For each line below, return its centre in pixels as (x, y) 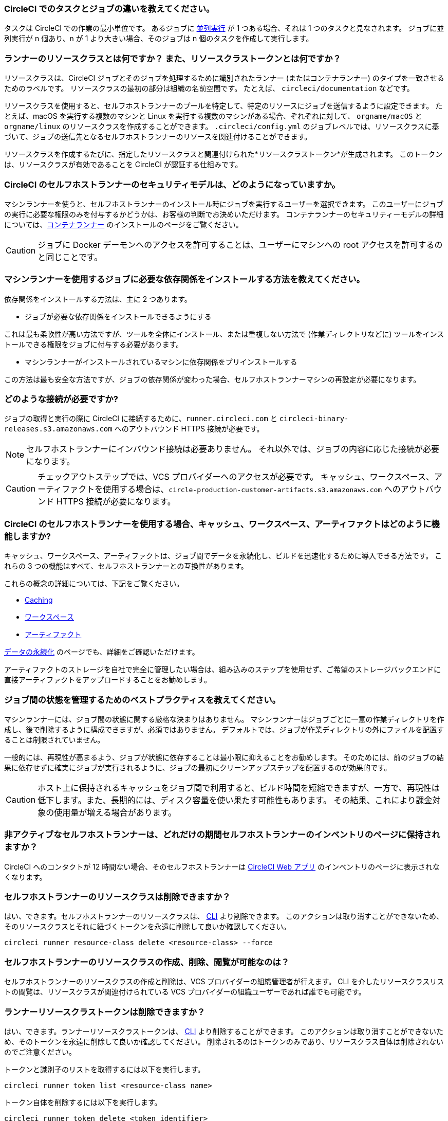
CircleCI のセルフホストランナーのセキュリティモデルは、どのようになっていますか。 (172, 184)
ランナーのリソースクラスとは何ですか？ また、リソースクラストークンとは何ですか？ (173, 58)
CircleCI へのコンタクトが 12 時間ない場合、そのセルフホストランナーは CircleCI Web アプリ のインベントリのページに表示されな (222, 866)
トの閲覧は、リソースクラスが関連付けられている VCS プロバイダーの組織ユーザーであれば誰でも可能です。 (185, 992)
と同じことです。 (70, 257)
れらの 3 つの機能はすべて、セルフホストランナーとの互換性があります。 (126, 566)
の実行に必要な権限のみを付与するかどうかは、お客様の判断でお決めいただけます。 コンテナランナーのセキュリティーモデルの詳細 (224, 214)
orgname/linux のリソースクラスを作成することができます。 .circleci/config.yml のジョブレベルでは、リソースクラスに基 (222, 126)
